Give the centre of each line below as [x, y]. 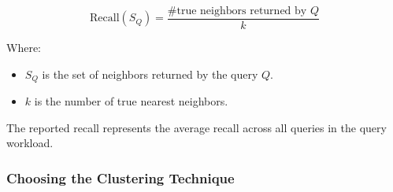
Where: [24, 48]
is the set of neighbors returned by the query [150, 74]
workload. [30, 143]
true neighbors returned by [242, 11]
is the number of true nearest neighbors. [131, 101]
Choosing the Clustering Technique [120, 177]
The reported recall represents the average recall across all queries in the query [196, 127]
